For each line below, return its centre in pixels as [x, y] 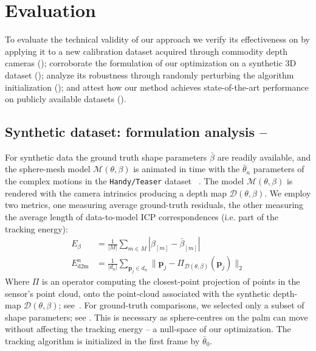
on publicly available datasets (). [66, 99]
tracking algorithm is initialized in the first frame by [102, 340]
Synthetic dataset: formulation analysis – [136, 132]
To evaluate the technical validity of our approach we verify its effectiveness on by [157, 39]
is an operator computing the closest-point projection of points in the [171, 281]
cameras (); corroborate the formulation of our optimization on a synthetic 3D [151, 63]
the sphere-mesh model [48, 169]
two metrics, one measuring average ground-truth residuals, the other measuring [154, 205]
